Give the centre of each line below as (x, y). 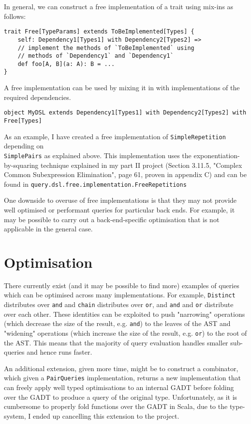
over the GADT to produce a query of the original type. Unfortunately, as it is (121, 397)
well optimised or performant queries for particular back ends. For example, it (119, 209)
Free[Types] (23, 121)
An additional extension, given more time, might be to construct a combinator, (121, 368)
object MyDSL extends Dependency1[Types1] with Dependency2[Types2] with (125, 113)
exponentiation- (217, 155)
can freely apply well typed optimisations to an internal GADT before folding (119, 387)
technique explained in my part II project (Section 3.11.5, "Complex (141, 165)
